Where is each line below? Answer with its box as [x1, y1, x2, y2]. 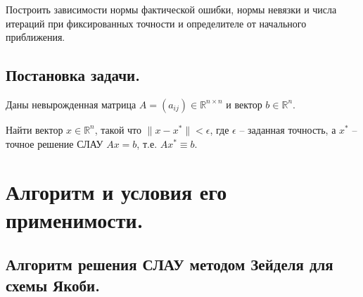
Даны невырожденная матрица [6, 96, 136, 111]
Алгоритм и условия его [6, 177, 227, 206]
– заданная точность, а [239, 122, 336, 137]
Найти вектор [6, 122, 63, 137]
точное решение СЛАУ [6, 136, 103, 151]
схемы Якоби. [6, 274, 100, 296]
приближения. [6, 30, 65, 44]
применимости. [6, 205, 144, 234]
